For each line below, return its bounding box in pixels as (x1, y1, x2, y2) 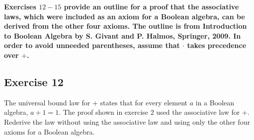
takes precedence (187, 40, 247, 50)
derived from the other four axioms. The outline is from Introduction (4, 21, 247, 31)
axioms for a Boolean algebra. (4, 126, 95, 137)
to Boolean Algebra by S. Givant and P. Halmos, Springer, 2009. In (4, 30, 241, 41)
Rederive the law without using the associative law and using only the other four (4, 116, 250, 127)
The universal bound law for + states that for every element (4, 97, 188, 107)
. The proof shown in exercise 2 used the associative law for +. (59, 107, 250, 117)
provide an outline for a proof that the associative (64, 1, 239, 11)
